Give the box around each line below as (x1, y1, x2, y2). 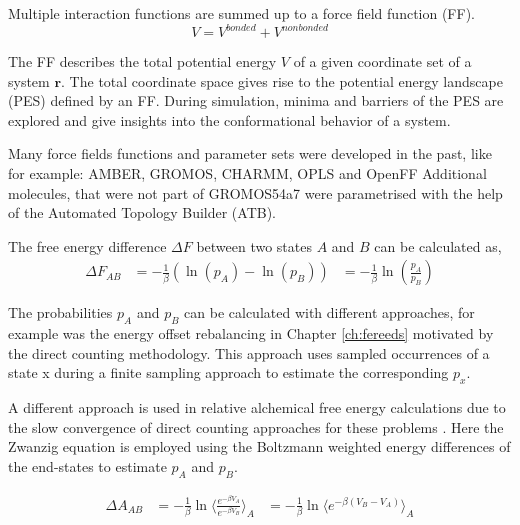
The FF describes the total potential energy (8, 51, 277, 72)
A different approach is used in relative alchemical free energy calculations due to (8, 397, 506, 418)
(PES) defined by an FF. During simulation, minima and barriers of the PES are (8, 90, 504, 111)
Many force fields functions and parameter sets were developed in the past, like (8, 143, 492, 164)
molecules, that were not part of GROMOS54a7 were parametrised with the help (8, 182, 503, 203)
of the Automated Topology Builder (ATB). (8, 202, 277, 223)
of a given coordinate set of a (293, 51, 472, 72)
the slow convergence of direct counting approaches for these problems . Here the (8, 416, 504, 437)
